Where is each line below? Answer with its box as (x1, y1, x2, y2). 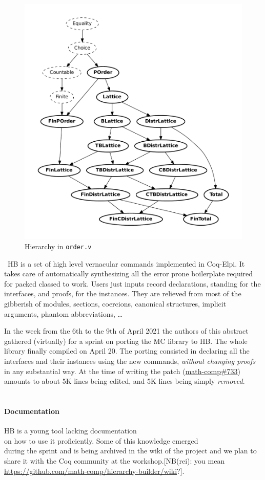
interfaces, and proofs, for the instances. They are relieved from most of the (4, 288, 241, 299)
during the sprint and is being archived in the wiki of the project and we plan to (4, 445, 257, 456)
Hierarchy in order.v (25, 241, 92, 252)
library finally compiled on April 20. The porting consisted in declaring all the (4, 345, 250, 356)
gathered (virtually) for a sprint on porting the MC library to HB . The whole (4, 335, 248, 346)
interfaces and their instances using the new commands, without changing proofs (4, 356, 256, 366)
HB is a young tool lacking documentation (4, 425, 137, 436)
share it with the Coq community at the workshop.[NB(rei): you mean (4, 455, 225, 466)
